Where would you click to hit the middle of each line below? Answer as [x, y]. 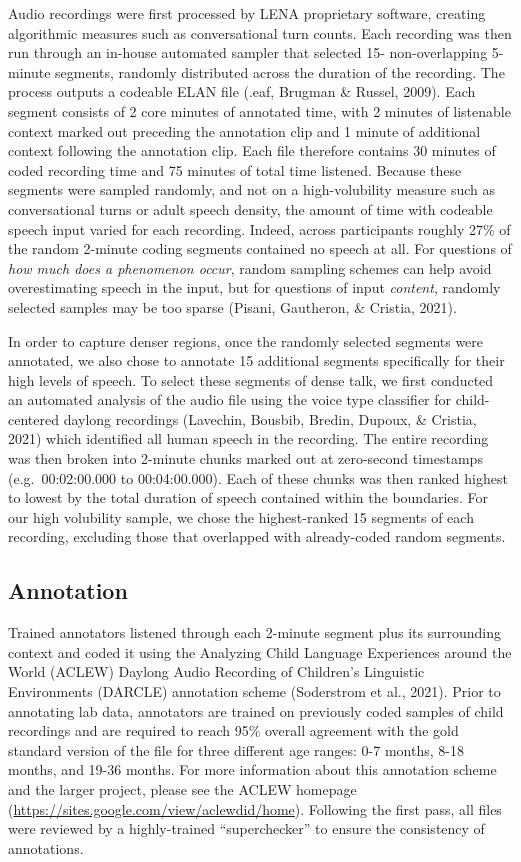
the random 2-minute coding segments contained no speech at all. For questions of [260, 248]
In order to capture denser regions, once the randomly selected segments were [246, 340]
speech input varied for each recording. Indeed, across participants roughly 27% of [259, 228]
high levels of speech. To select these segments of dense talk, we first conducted [251, 379]
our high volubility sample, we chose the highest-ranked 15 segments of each [241, 516]
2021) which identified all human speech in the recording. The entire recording [248, 438]
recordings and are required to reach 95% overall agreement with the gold [233, 730]
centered [33, 418]
